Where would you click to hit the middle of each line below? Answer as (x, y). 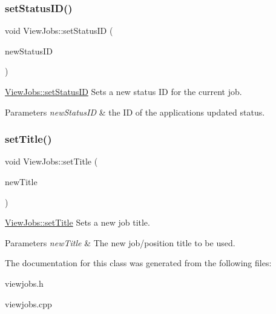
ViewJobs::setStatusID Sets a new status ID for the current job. (123, 91)
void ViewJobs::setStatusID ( (59, 31)
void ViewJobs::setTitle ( (51, 161)
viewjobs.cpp (28, 303)
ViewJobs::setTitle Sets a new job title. (77, 222)
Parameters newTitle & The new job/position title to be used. (120, 242)
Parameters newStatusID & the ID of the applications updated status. (135, 112)
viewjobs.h (24, 283)
